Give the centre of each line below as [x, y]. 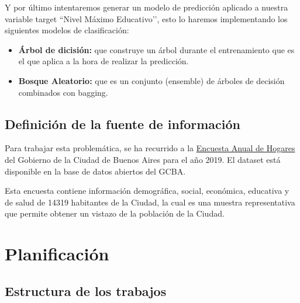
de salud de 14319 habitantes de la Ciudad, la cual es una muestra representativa [150, 202]
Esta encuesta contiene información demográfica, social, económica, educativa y [147, 191]
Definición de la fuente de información [123, 123]
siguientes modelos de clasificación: [67, 30]
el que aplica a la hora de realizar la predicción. [104, 61]
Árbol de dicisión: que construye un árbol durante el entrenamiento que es [156, 49]
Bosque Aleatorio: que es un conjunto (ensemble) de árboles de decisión [151, 80]
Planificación [57, 254]
